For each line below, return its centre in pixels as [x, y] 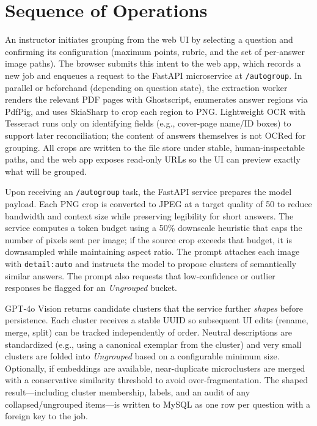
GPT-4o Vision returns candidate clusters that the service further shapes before [154, 308]
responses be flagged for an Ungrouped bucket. [91, 288]
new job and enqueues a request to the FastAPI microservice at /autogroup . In [154, 75]
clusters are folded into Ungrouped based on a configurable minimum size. [142, 356]
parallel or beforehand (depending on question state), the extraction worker [146, 87]
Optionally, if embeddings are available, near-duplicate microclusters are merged [155, 368]
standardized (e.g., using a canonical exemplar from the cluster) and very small [153, 344]
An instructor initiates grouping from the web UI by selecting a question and [149, 39]
